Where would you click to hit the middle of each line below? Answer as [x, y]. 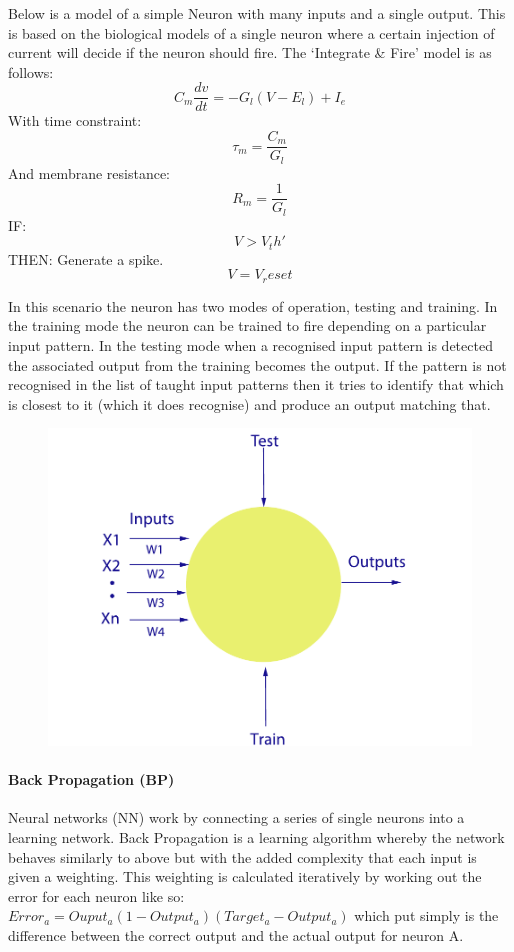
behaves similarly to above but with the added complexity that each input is [242, 856]
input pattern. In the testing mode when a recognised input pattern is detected [250, 344]
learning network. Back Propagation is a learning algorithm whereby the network [256, 837]
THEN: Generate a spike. [86, 258]
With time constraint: [75, 120]
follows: [31, 71]
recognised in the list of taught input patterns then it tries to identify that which [256, 384]
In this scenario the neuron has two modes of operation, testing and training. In [253, 305]
